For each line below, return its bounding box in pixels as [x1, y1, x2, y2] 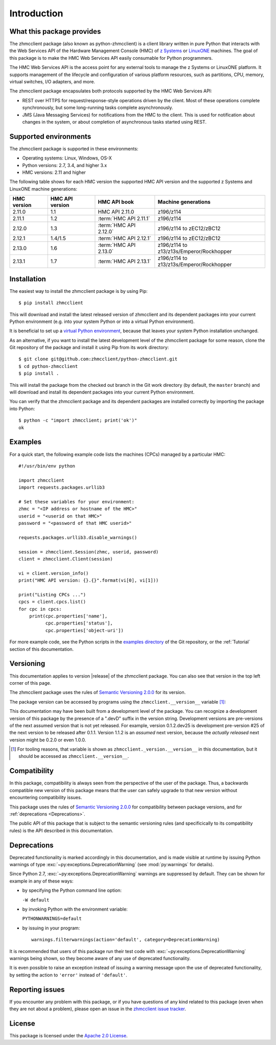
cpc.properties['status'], [45, 620, 113, 626]
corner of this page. [9, 680, 51, 686]
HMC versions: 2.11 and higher [22, 169, 86, 176]
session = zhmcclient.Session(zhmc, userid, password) [18, 549, 159, 554]
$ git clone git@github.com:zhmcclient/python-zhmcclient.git [18, 356, 178, 362]
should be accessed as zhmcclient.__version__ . [18, 753, 129, 759]
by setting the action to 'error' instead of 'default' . [9, 971, 127, 978]
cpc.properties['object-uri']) [45, 628, 124, 633]
